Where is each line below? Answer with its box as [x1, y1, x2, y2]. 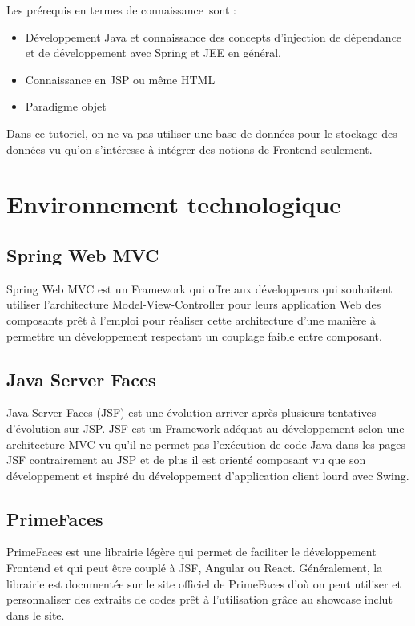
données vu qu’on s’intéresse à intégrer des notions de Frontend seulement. [6, 140, 373, 157]
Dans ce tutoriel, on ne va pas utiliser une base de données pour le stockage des [6, 124, 397, 141]
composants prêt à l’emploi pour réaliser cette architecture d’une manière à [6, 311, 376, 328]
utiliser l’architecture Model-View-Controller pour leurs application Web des [6, 296, 381, 313]
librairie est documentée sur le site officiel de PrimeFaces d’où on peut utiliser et [6, 575, 401, 592]
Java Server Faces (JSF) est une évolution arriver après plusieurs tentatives [6, 404, 377, 421]
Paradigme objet [25, 98, 107, 115]
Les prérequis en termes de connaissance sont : [6, 2, 236, 18]
